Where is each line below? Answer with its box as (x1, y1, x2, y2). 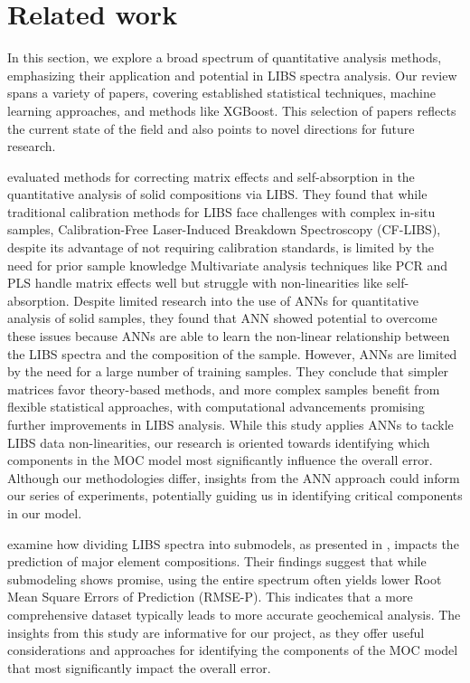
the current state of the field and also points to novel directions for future (7, 119, 415, 138)
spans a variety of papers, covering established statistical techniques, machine (7, 83, 436, 102)
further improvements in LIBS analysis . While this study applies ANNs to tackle (7, 415, 454, 433)
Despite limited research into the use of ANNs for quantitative (73, 290, 418, 309)
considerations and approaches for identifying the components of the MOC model (7, 640, 458, 659)
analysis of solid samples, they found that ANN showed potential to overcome (7, 308, 437, 327)
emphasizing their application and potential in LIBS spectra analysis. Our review (7, 65, 457, 84)
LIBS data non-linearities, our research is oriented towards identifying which (7, 432, 430, 451)
